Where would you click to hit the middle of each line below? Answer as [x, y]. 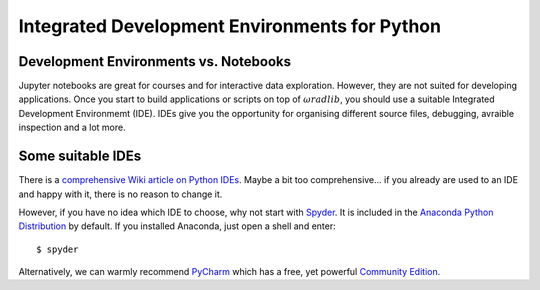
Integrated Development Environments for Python [230, 26]
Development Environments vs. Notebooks [155, 61]
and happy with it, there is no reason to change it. [120, 194]
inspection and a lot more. [72, 127]
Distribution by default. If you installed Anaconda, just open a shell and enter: [177, 226]
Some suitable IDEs [80, 156]
